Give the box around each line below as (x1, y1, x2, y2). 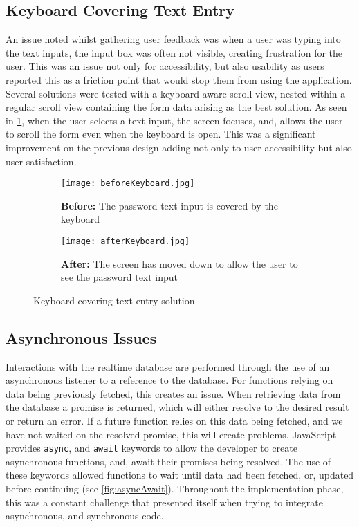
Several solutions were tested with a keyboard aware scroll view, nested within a (6, 86, 346, 100)
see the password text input (61, 270, 178, 284)
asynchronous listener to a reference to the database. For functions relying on (6, 373, 333, 387)
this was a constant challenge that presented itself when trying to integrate (6, 494, 323, 509)
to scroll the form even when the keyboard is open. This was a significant (6, 127, 316, 141)
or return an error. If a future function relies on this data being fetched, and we (6, 414, 343, 427)
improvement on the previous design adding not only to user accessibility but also (6, 140, 352, 154)
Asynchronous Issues (6, 326, 157, 348)
